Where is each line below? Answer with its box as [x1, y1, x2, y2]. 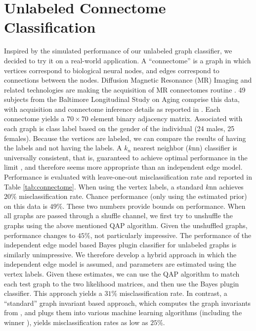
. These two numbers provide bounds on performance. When [62, 200, 246, 211]
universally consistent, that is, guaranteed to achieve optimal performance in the [4, 152, 248, 162]
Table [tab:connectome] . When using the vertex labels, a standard [4, 181, 204, 191]
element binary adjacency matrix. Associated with [90, 113, 243, 124]
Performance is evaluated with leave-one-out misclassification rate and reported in [4, 172, 252, 182]
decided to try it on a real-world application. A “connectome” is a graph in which [4, 55, 251, 65]
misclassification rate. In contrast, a [119, 288, 227, 298]
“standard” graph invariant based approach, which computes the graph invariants [4, 297, 251, 308]
